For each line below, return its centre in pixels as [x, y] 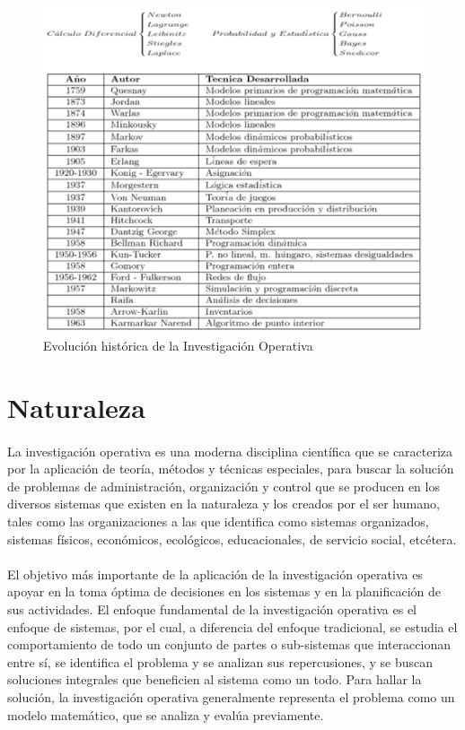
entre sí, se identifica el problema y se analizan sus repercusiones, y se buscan [220, 661]
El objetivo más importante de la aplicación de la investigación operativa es [215, 574]
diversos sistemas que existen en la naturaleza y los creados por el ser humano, [224, 504]
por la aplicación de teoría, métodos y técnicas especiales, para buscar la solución [231, 469]
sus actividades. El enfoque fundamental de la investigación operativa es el [212, 609]
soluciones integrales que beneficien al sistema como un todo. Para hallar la [215, 679]
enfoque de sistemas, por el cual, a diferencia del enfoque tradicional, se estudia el [232, 626]
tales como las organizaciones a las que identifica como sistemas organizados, [218, 521]
